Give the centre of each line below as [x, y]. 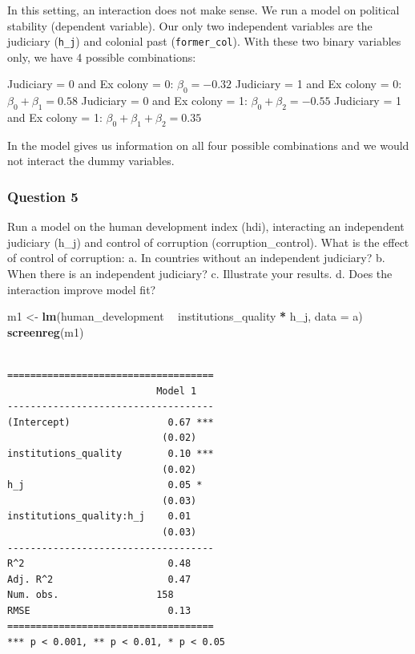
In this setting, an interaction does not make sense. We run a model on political [203, 10]
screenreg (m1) [46, 331]
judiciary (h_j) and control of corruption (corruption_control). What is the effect [208, 242]
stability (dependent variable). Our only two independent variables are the [190, 25]
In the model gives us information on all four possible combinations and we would [208, 145]
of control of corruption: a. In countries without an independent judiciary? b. [196, 258]
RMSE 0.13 [99, 610]
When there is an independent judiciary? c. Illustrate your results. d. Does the [200, 274]
